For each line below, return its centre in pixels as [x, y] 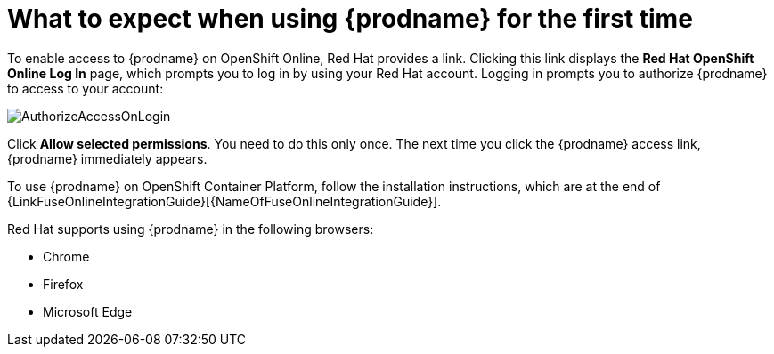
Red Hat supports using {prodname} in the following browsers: [191, 229]
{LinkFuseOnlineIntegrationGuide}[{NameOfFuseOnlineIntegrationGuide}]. [224, 201]
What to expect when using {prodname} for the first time [350, 19]
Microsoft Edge [88, 311]
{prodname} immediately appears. [107, 158]
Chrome [66, 256]
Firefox [63, 284]
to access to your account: [86, 88]
